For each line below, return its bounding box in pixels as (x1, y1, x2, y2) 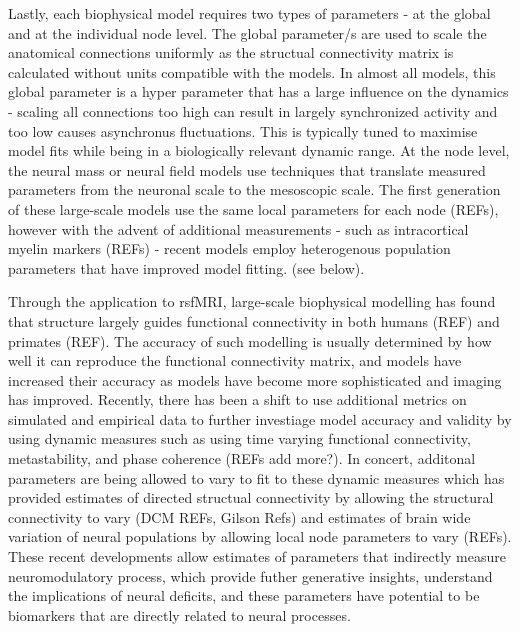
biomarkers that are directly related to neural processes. (8, 604, 351, 625)
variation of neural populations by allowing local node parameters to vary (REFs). (8, 526, 512, 547)
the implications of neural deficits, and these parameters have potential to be (8, 585, 480, 606)
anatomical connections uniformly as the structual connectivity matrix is (8, 42, 454, 63)
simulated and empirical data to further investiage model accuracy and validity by (8, 408, 512, 429)
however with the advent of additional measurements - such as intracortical (8, 218, 469, 239)
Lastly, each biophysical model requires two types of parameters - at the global (8, 3, 491, 23)
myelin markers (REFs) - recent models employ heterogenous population (8, 238, 451, 259)
